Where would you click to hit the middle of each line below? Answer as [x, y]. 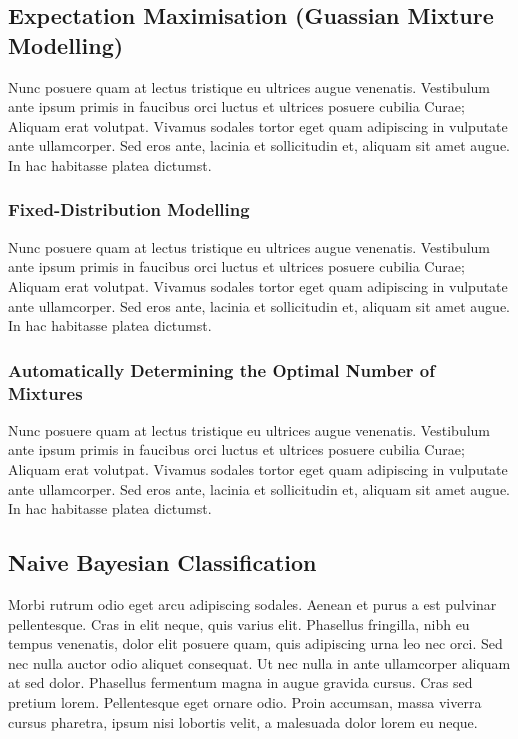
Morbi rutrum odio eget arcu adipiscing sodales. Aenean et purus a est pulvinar [252, 604]
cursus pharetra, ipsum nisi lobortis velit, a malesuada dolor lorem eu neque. [243, 721]
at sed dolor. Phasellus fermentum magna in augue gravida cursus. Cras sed [240, 682]
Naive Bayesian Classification [162, 562]
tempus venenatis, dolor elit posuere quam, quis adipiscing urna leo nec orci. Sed [255, 643]
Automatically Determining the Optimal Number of [221, 369]
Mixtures [45, 392]
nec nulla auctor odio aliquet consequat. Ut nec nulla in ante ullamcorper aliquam [259, 662]
